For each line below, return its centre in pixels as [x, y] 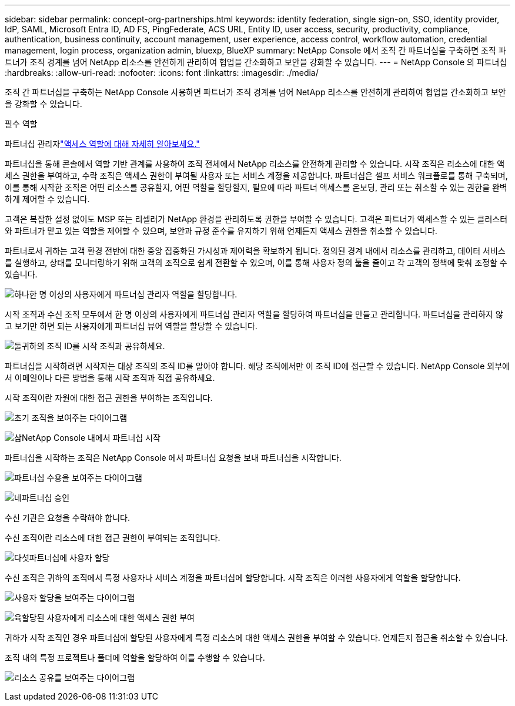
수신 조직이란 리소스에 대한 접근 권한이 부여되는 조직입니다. [113, 538]
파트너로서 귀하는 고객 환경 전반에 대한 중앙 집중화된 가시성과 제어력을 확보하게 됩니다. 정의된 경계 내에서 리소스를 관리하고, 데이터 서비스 [255, 251]
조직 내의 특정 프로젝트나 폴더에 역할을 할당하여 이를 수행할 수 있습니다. [135, 658]
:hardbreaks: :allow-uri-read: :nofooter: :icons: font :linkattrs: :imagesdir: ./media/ [162, 73]
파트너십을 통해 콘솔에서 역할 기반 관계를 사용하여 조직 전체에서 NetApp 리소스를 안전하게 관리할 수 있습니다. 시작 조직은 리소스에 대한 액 [255, 164]
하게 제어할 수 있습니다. [47, 199]
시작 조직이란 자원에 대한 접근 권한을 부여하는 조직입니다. [109, 398]
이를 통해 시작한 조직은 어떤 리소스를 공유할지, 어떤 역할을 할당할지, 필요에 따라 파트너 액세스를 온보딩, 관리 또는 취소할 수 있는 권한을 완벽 [256, 187]
